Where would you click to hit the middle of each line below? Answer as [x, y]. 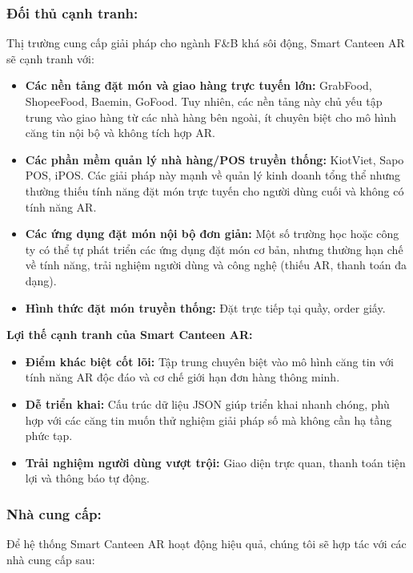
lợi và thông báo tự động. [87, 478]
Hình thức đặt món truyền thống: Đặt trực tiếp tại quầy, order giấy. [205, 307]
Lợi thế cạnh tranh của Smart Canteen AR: [130, 335]
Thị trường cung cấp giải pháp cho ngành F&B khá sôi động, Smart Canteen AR [206, 43]
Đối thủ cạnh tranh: [72, 12]
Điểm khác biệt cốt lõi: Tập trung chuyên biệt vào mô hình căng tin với [209, 361]
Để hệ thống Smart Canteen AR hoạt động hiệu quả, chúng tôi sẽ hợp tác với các [206, 544]
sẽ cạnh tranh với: [50, 58]
